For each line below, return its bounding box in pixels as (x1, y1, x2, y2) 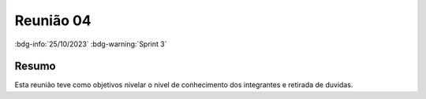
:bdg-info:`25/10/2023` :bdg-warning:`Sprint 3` (14, 39, 167, 49)
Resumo (14, 60, 56, 73)
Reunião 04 (14, 12, 92, 29)
